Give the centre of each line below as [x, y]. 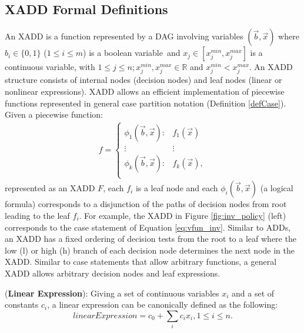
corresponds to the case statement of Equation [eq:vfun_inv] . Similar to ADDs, [148, 227]
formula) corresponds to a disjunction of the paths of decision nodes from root [146, 204]
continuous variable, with [50, 67]
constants [22, 304]
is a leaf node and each [177, 188]
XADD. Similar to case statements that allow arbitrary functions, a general [141, 262]
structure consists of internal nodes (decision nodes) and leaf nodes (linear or [143, 80]
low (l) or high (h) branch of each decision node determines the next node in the [150, 250]
